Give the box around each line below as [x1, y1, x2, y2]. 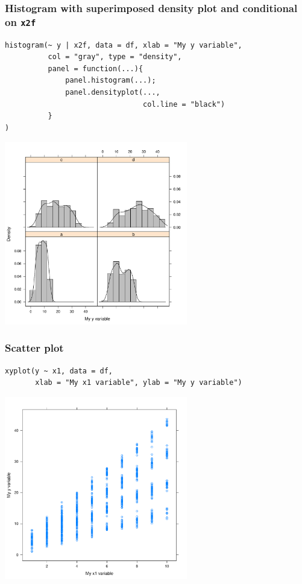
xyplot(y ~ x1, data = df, [5, 366, 113, 375]
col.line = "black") [143, 100, 225, 109]
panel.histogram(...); [65, 76, 156, 85]
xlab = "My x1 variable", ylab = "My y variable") [35, 378, 242, 387]
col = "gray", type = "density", [48, 52, 182, 62]
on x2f [5, 14, 36, 29]
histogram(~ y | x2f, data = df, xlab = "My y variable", [5, 40, 242, 49]
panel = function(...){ [48, 64, 143, 73]
